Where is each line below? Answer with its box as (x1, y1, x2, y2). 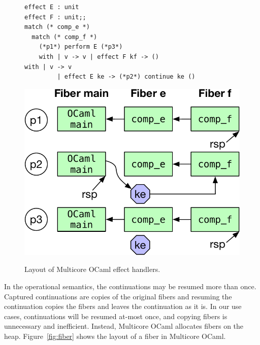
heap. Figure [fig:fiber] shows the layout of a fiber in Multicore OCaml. (4, 330, 226, 341)
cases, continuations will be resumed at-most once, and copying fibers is (4, 310, 227, 321)
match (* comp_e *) (24, 23, 90, 31)
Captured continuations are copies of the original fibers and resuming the (4, 291, 232, 301)
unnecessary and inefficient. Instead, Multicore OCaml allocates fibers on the (4, 321, 244, 331)
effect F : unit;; (24, 13, 86, 21)
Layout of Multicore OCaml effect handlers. (24, 264, 160, 274)
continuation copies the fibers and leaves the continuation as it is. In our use (4, 301, 242, 312)
